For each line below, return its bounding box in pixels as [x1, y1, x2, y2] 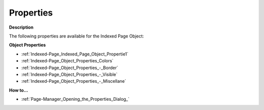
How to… [9, 87, 28, 93]
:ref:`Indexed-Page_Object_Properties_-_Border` [21, 65, 118, 71]
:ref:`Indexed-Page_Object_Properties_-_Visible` [21, 71, 118, 77]
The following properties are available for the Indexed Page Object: [9, 33, 144, 39]
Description [9, 24, 34, 30]
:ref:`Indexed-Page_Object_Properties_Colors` [21, 58, 114, 64]
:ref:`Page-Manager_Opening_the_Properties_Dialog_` [21, 96, 130, 102]
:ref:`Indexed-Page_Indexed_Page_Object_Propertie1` [21, 51, 129, 57]
